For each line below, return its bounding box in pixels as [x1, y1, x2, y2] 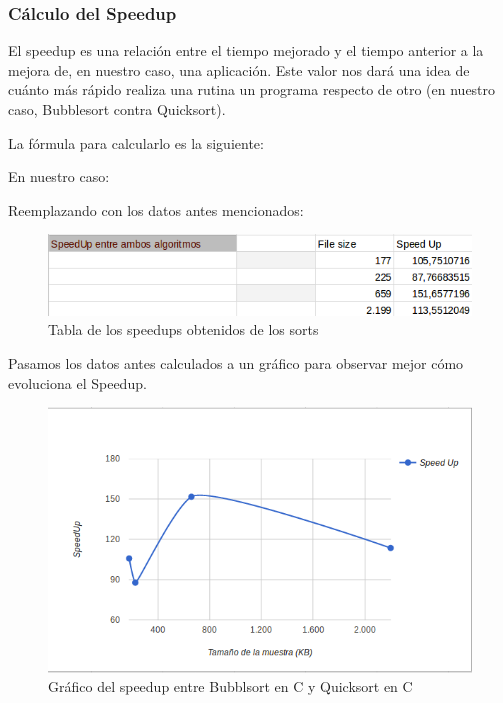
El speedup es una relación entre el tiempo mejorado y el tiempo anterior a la [8, 40, 484, 61]
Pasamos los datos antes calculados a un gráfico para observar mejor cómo [8, 352, 464, 373]
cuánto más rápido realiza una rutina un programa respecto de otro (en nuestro [8, 79, 496, 100]
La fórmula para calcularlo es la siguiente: [8, 132, 264, 153]
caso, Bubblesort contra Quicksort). [8, 99, 226, 119]
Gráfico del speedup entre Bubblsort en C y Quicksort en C [48, 676, 413, 697]
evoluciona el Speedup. [8, 372, 147, 393]
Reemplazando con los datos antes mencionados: [8, 199, 304, 220]
